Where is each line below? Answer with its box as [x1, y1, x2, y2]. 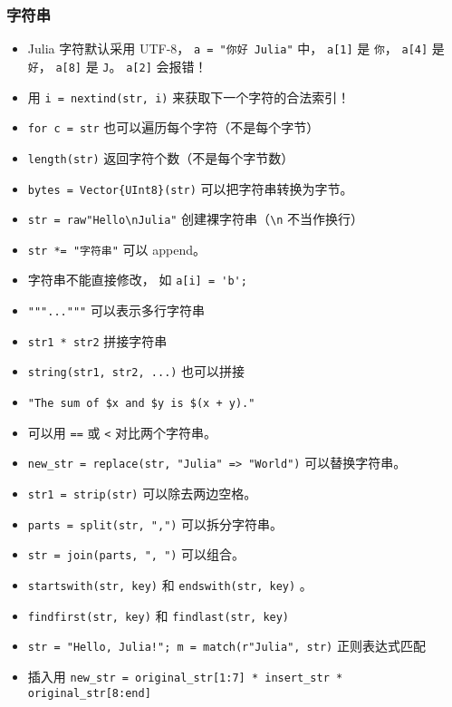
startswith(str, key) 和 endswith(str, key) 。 [27, 576, 313, 595]
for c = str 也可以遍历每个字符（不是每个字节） [27, 118, 320, 137]
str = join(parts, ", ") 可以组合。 [27, 545, 245, 564]
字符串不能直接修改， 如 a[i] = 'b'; [27, 270, 247, 289]
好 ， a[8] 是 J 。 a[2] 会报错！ [27, 56, 207, 75]
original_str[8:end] [27, 686, 151, 700]
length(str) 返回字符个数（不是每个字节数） [27, 148, 294, 167]
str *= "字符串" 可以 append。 [27, 239, 206, 258]
